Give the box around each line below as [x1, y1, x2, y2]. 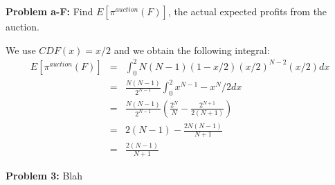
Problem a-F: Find [6, 4, 93, 18]
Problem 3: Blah [6, 168, 83, 183]
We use [6, 42, 36, 57]
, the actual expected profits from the [167, 4, 327, 18]
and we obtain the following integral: [114, 42, 270, 57]
